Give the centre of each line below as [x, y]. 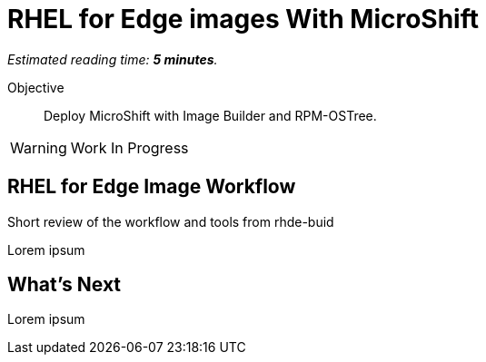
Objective [36, 87]
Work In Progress [129, 147]
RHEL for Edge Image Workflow [152, 187]
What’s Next [64, 285]
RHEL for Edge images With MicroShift [243, 19]
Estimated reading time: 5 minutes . [113, 59]
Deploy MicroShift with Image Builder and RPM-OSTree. [210, 115]
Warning [39, 147]
